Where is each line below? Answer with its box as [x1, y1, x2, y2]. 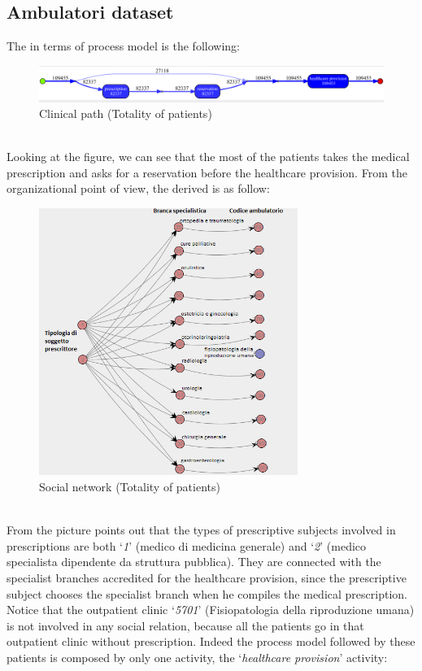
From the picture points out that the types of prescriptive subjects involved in [7, 521, 396, 538]
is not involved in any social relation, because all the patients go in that [7, 617, 364, 634]
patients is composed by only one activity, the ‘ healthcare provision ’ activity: [7, 648, 388, 665]
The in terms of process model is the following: [7, 37, 240, 54]
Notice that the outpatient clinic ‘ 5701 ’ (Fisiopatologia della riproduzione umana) [7, 601, 415, 618]
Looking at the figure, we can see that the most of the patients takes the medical [7, 148, 410, 165]
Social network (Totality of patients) [39, 478, 220, 495]
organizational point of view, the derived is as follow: [7, 180, 270, 197]
